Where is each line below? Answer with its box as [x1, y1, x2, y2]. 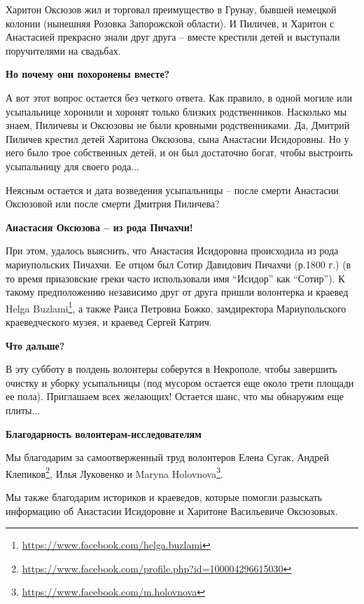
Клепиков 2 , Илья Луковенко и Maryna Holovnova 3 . [6, 464, 223, 481]
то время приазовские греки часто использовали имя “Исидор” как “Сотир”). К [6, 270, 345, 285]
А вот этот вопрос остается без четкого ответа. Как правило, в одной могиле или [6, 90, 353, 104]
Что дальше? [6, 338, 65, 352]
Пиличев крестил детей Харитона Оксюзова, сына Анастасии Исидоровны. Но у [6, 131, 349, 146]
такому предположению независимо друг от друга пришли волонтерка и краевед [6, 284, 349, 299]
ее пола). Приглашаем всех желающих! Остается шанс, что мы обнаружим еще [6, 389, 344, 404]
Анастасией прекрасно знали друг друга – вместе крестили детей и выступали [6, 29, 340, 44]
